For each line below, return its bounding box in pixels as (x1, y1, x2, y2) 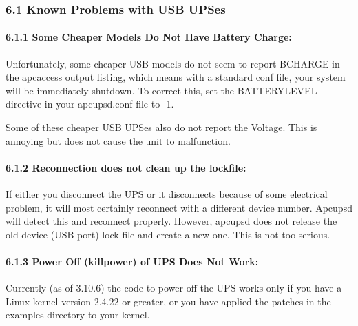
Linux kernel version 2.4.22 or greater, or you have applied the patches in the (6, 294, 331, 308)
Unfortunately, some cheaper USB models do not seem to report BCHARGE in (6, 56, 340, 70)
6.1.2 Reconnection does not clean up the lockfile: (6, 160, 246, 174)
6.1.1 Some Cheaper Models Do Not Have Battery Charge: (6, 30, 292, 44)
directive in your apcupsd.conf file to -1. (6, 96, 174, 111)
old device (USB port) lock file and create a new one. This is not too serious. (6, 227, 330, 241)
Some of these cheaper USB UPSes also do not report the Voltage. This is (6, 120, 317, 134)
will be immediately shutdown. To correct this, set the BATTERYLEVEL (6, 83, 317, 97)
